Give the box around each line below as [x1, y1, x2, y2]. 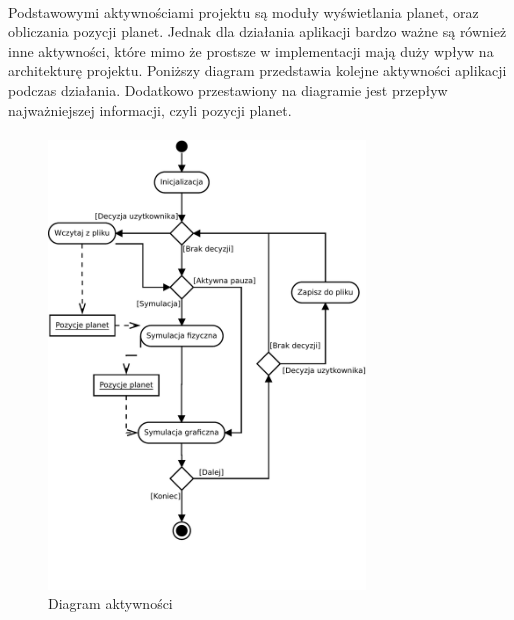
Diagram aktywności [48, 593, 173, 614]
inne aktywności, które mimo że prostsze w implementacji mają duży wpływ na [8, 40, 494, 61]
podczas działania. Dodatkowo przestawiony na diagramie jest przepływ [8, 79, 448, 100]
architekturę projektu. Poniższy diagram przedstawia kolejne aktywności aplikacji [8, 60, 507, 81]
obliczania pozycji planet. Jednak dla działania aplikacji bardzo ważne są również [8, 21, 507, 42]
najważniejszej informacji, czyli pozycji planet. [8, 99, 292, 120]
